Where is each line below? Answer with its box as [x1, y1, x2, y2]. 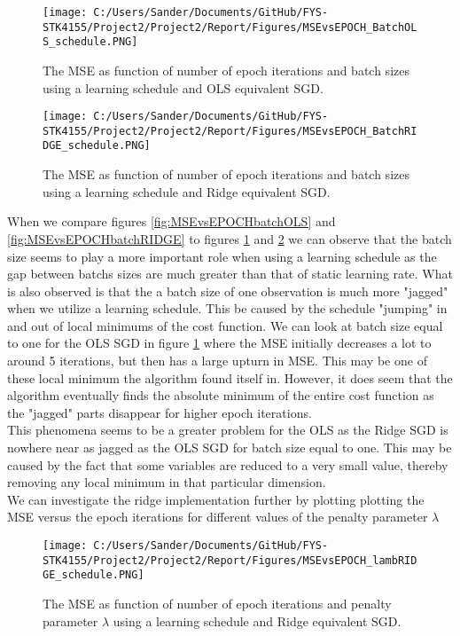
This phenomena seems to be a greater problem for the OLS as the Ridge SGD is [7, 420, 448, 439]
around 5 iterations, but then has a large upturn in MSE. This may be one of [7, 351, 427, 370]
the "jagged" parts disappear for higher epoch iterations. [7, 403, 312, 421]
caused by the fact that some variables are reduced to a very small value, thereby [7, 455, 448, 474]
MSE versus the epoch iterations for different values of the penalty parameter [7, 507, 428, 526]
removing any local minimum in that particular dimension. [7, 473, 326, 491]
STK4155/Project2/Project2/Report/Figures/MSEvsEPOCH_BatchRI [43, 124, 417, 137]
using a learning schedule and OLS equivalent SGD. [43, 78, 324, 97]
